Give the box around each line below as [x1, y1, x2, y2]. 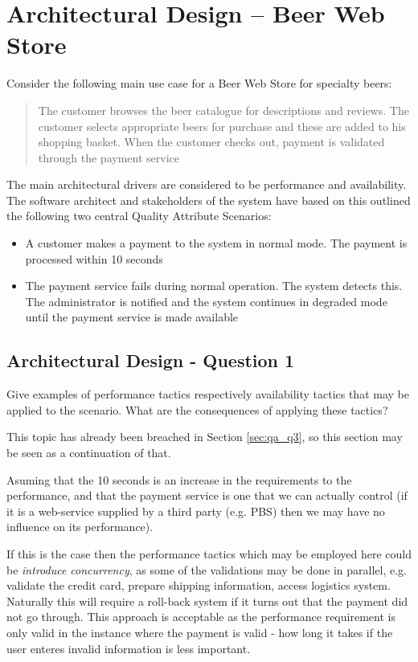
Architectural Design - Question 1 [6, 348, 295, 373]
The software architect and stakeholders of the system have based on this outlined [6, 191, 411, 208]
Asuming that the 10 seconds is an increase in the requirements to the [6, 471, 352, 488]
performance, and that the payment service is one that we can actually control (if [6, 487, 408, 504]
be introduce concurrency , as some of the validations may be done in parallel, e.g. [6, 561, 407, 578]
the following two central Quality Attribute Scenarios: [6, 207, 272, 224]
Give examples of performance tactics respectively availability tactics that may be [6, 386, 409, 403]
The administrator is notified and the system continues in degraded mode [25, 292, 387, 309]
